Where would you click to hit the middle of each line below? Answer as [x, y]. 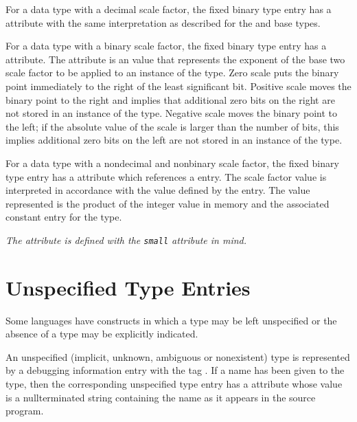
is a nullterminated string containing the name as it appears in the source [161, 397]
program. [25, 411]
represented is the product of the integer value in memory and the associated [168, 203]
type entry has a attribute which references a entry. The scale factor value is [166, 176]
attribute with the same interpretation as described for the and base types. [163, 22]
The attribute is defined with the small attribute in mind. [126, 240]
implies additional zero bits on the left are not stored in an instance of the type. [174, 140]
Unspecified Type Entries [128, 287]
